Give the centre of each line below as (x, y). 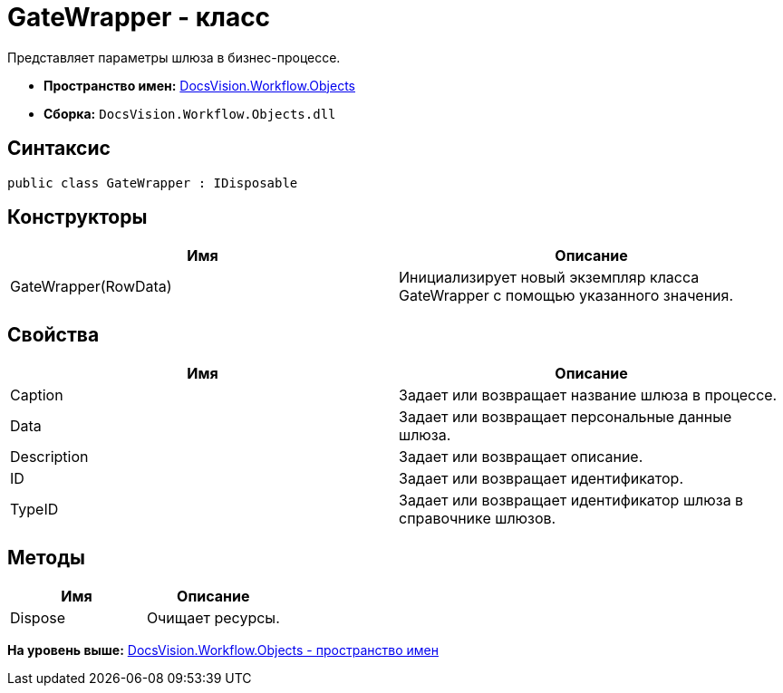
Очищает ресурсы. (213, 618)
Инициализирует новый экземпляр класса (549, 278)
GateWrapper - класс (139, 17)
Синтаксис (59, 149)
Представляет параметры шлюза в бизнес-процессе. (174, 57)
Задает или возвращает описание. (521, 457)
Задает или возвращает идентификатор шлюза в (571, 500)
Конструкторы (77, 217)
